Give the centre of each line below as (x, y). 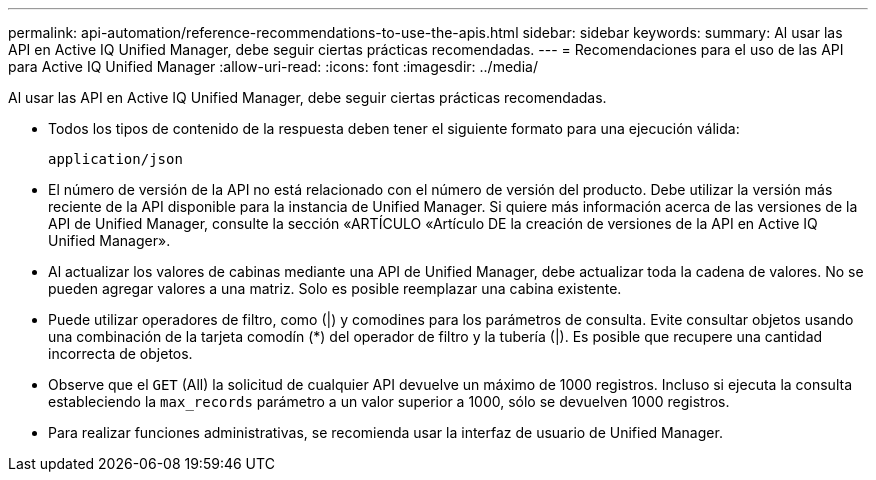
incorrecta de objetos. (120, 353)
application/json (115, 159)
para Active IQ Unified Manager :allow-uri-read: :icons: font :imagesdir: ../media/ (273, 66)
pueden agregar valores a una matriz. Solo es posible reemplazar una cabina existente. (335, 288)
